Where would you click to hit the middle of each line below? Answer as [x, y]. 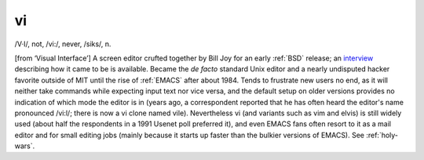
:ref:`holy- [382, 135]
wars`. [25, 146]
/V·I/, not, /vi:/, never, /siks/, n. [63, 44]
